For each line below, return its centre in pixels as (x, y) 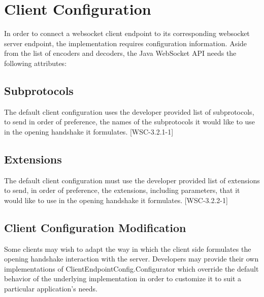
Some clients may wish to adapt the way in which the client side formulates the (128, 249)
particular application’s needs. (51, 289)
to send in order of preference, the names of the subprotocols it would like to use (130, 122)
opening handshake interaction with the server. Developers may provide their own (131, 259)
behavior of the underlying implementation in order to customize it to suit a (123, 278)
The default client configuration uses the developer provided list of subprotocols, (129, 111)
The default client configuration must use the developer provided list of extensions (132, 180)
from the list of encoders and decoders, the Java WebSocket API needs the (120, 53)
